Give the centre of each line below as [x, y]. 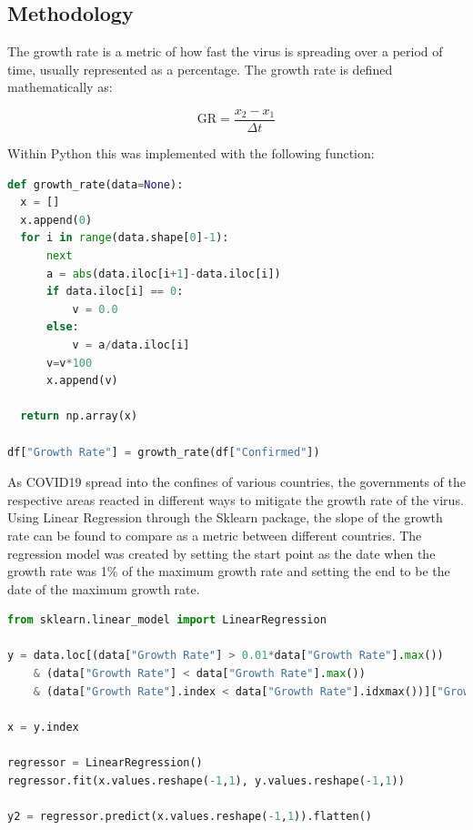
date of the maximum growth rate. [104, 588]
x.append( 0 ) [56, 220]
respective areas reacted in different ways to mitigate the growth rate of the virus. [236, 499]
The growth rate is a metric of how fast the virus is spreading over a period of [225, 51]
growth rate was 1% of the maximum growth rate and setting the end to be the [229, 571]
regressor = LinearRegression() [105, 763]
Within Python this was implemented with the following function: [191, 153]
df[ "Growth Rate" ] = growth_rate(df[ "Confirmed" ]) [164, 452]
